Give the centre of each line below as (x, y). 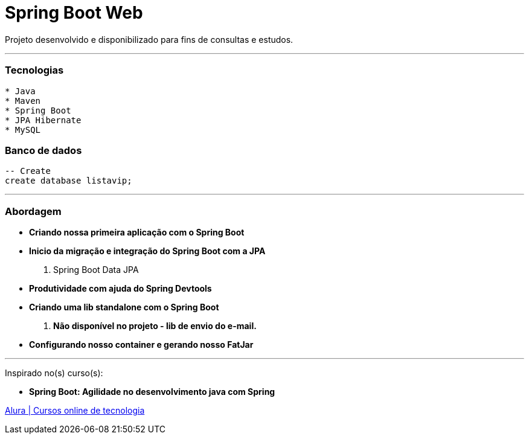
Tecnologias (34, 70)
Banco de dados (43, 150)
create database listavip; (69, 181)
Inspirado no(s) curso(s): (54, 373)
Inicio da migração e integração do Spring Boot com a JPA (147, 251)
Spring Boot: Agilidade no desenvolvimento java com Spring (152, 392)
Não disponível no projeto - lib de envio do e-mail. (155, 326)
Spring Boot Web (74, 13)
